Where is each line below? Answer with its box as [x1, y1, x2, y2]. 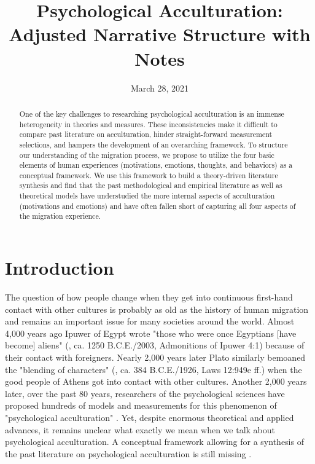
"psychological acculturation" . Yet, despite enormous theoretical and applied [5, 411, 294, 423]
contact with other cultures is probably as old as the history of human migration [5, 302, 309, 315]
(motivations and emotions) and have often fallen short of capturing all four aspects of [19, 200, 296, 211]
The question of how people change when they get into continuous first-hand [5, 291, 293, 304]
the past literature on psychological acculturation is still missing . [5, 447, 252, 460]
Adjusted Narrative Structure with [9, 22, 311, 47]
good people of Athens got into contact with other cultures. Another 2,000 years [5, 375, 307, 388]
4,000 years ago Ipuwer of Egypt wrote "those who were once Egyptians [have [5, 326, 297, 339]
